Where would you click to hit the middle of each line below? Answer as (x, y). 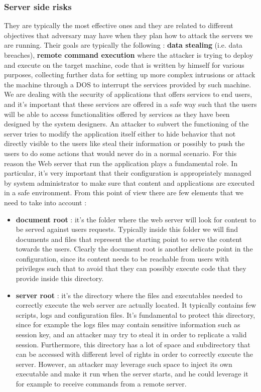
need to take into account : (45, 202)
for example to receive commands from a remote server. (101, 383)
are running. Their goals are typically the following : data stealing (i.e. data (123, 45)
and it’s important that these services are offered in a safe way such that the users (130, 104)
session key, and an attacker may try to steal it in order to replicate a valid (131, 335)
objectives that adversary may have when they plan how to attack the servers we (128, 35)
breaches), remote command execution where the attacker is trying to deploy (129, 55)
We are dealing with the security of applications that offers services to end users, (128, 94)
